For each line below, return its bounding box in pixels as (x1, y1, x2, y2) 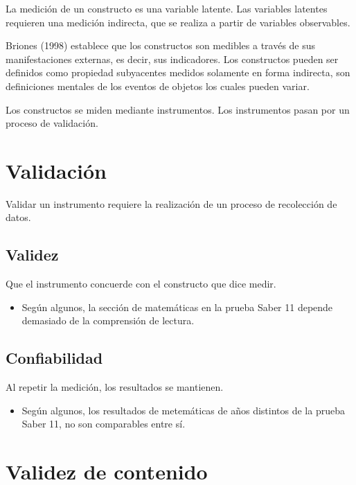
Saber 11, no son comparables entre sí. (21, 416, 186, 431)
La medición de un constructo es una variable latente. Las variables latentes (6, 1, 328, 15)
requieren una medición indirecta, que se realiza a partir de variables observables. (6, 15, 350, 29)
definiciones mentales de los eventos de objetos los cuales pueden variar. (6, 78, 310, 93)
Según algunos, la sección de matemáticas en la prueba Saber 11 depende (21, 299, 333, 314)
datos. (6, 210, 31, 224)
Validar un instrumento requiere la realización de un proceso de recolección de (6, 196, 337, 211)
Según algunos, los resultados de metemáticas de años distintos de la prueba (21, 403, 345, 417)
